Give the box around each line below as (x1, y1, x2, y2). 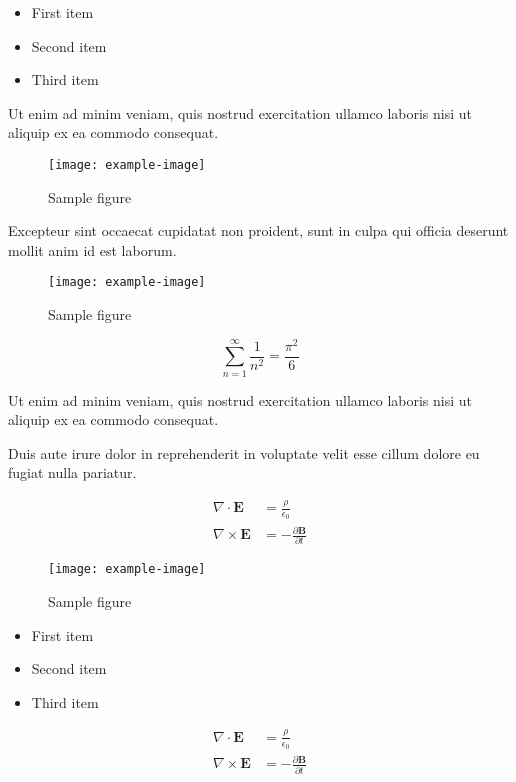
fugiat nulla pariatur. (8, 462, 137, 483)
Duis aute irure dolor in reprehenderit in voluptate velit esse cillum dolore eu (8, 442, 480, 463)
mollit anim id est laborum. (8, 239, 177, 260)
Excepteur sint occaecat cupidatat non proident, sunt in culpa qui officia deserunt (8, 220, 509, 241)
